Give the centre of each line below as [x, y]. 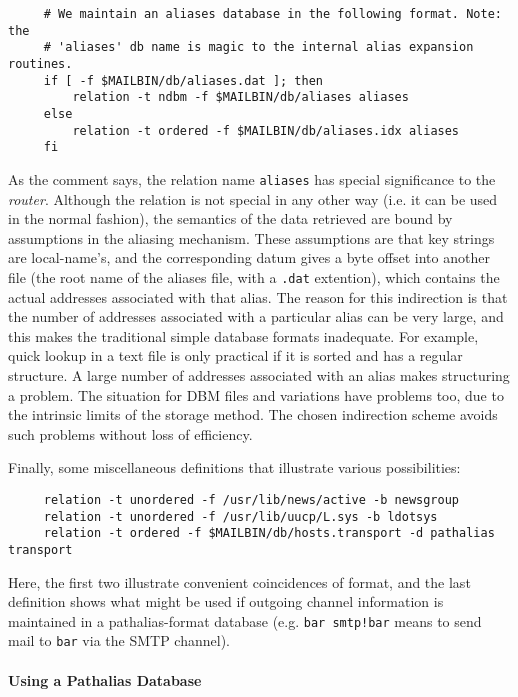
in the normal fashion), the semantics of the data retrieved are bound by [230, 218]
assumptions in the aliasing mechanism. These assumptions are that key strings [251, 237]
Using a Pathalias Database [105, 679]
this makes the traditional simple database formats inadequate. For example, [243, 335]
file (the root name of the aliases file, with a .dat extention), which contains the [254, 276]
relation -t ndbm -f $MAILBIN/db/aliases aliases [240, 97]
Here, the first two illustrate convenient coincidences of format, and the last [239, 581]
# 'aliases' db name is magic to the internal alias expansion [258, 47]
